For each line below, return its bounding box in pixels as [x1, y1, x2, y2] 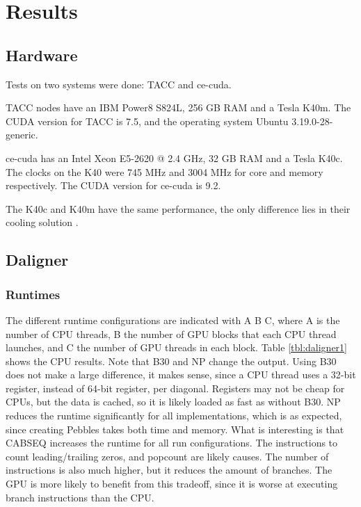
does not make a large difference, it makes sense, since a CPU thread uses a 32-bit [6, 367, 356, 382]
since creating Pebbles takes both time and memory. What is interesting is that [6, 421, 344, 436]
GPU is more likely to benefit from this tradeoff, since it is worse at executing [6, 476, 338, 491]
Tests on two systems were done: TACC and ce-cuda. [6, 77, 232, 91]
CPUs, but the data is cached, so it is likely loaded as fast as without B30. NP [6, 394, 341, 409]
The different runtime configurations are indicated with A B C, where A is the [6, 312, 340, 327]
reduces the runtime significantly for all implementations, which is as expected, [6, 408, 342, 423]
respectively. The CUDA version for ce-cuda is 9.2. [6, 178, 221, 193]
